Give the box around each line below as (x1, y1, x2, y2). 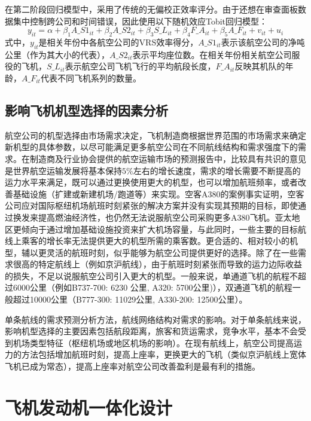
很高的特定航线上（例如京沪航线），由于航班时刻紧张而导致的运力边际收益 (13, 258, 302, 270)
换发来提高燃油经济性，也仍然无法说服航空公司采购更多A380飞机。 (13, 210, 275, 223)
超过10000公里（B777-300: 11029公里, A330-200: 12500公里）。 (13, 293, 248, 306)
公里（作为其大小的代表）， (5, 48, 109, 60)
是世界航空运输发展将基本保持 (5, 164, 122, 176)
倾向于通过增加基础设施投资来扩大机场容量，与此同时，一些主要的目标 (21, 222, 298, 235)
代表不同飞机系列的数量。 (40, 71, 141, 84)
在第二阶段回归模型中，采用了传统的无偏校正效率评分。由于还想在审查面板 (5, 3, 298, 15)
